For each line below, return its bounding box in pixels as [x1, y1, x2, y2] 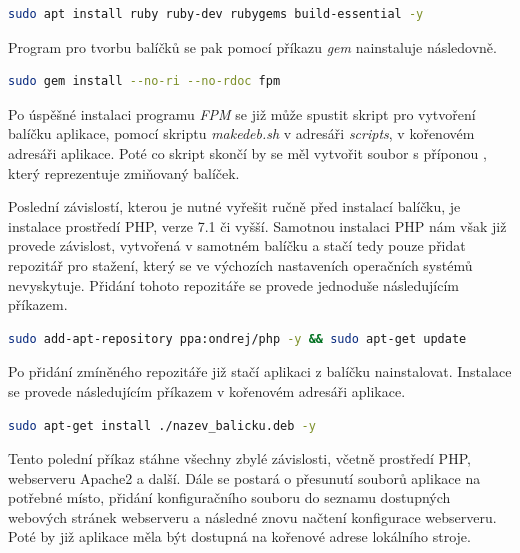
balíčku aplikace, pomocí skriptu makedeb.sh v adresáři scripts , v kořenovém [8, 123, 475, 144]
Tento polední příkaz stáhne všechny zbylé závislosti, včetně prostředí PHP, [8, 448, 471, 469]
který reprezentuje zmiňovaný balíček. [8, 162, 240, 183]
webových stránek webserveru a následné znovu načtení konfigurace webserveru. [8, 506, 497, 527]
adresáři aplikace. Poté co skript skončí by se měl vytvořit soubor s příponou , [8, 142, 487, 163]
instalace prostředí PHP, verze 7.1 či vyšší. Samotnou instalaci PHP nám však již [8, 215, 507, 236]
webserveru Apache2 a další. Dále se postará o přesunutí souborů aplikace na [8, 467, 481, 488]
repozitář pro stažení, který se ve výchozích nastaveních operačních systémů [8, 254, 473, 275]
